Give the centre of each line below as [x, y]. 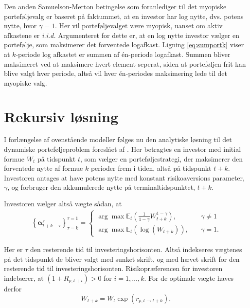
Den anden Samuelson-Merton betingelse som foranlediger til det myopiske [115, 6]
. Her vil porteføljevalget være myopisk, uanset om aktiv [139, 26]
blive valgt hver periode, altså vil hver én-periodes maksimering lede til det [116, 73]
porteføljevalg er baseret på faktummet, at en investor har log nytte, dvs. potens [124, 16]
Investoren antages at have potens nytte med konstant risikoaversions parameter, [124, 177]
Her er [13, 249]
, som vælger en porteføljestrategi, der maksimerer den [161, 158]
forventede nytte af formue [44, 168]
